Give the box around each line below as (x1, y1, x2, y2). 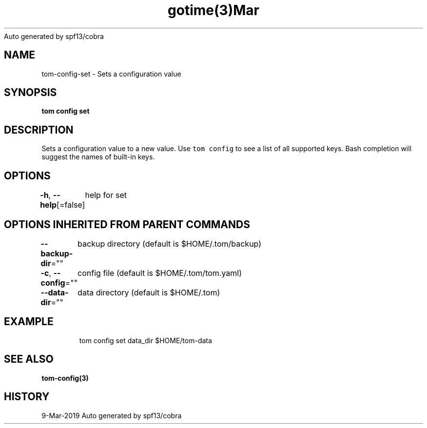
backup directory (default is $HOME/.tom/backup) (78, 238, 262, 249)
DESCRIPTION (4, 123, 74, 136)
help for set (85, 190, 127, 200)
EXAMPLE (4, 315, 54, 328)
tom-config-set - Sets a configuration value (41, 69, 181, 78)
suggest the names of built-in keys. (41, 153, 155, 161)
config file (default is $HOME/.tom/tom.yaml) (78, 268, 242, 278)
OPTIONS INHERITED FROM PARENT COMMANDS (4, 218, 250, 231)
